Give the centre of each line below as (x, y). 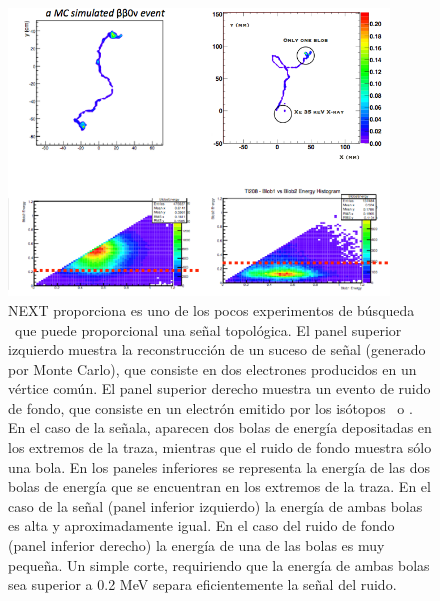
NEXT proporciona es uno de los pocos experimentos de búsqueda (211, 309)
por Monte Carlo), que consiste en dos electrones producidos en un (212, 368)
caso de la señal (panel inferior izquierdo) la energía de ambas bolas (215, 505)
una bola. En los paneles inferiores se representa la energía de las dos (219, 466)
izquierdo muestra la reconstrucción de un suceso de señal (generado (217, 349)
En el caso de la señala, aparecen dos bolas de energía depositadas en (220, 427)
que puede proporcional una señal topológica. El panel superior (208, 329)
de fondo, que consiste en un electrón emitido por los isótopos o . (210, 407)
